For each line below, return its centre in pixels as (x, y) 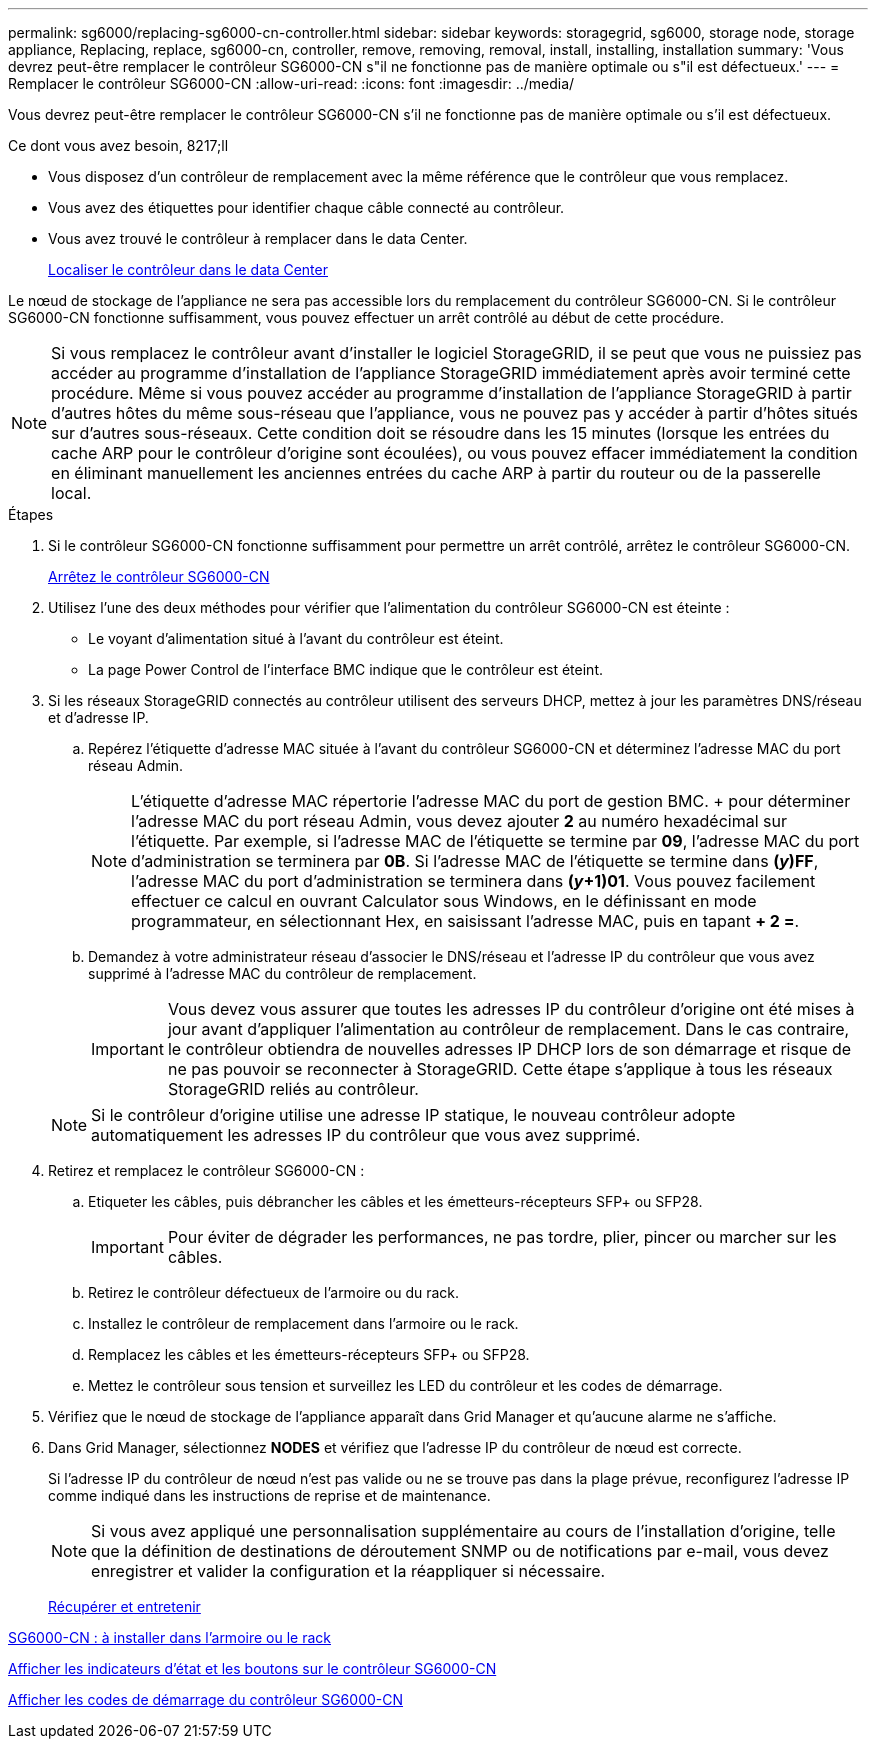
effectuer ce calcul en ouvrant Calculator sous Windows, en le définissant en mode (444, 901)
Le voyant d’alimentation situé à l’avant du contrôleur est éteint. (296, 638)
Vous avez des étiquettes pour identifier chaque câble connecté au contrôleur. (306, 207)
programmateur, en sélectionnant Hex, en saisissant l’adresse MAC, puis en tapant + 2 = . (465, 921)
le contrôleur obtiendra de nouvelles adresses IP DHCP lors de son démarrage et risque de (509, 1049)
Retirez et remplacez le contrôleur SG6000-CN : (206, 1170)
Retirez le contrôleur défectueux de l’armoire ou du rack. (274, 1292)
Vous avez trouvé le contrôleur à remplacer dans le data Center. (258, 238)
